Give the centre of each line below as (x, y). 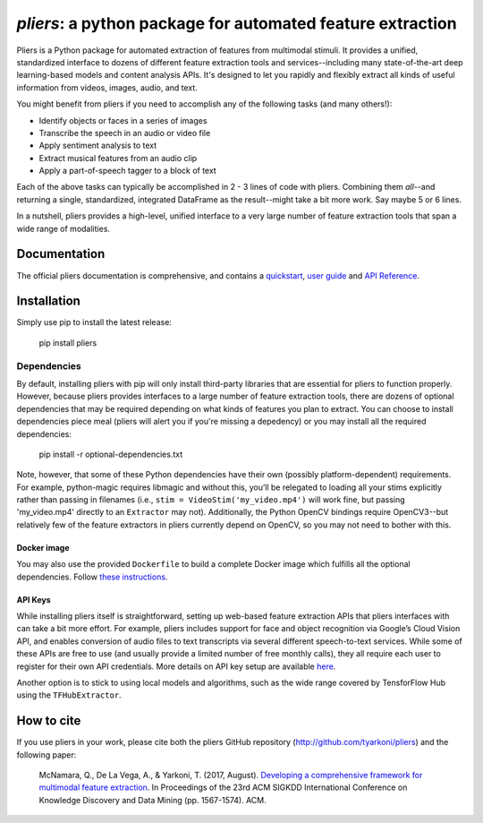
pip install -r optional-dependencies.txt (111, 454)
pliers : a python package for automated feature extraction (237, 23)
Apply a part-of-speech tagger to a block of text (127, 171)
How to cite (49, 721)
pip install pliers (68, 343)
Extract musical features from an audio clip (118, 158)
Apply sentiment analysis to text (98, 146)
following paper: (47, 754)
